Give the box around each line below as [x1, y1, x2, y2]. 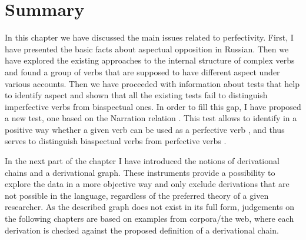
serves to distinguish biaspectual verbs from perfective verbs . [5, 135, 227, 147]
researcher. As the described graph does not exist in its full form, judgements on [5, 201, 294, 213]
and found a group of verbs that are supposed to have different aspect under [5, 65, 280, 78]
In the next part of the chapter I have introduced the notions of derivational [5, 155, 280, 167]
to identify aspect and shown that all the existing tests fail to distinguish [5, 89, 268, 101]
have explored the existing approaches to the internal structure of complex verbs [5, 54, 295, 66]
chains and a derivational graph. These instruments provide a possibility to [5, 166, 275, 178]
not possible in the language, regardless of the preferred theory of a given [5, 189, 269, 201]
